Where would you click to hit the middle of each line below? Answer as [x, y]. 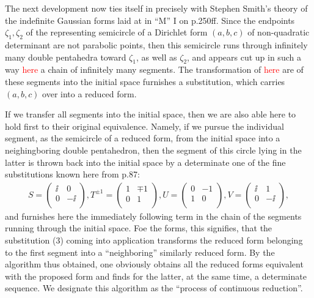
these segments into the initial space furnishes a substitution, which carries [145, 81]
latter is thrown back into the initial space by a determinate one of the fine [145, 162]
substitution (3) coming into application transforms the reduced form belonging [154, 240]
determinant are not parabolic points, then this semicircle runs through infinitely [156, 44]
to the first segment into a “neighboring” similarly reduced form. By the [140, 252]
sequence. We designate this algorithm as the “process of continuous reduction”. [154, 288]
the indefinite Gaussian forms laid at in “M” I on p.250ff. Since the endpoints [150, 20]
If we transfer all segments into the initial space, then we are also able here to [151, 114]
